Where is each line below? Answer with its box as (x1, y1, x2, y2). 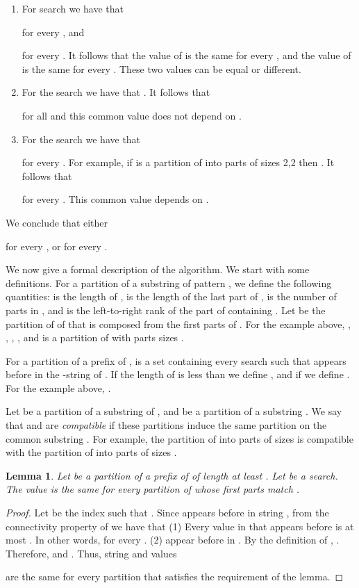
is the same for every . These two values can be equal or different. (22, 61, 301, 76)
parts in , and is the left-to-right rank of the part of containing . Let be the (6, 302, 326, 317)
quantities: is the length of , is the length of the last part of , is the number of (6, 289, 337, 304)
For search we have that (22, 1, 124, 15)
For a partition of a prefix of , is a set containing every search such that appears (6, 353, 347, 368)
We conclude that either (6, 215, 108, 229)
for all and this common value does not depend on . (22, 108, 242, 122)
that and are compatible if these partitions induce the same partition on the (6, 418, 327, 432)
